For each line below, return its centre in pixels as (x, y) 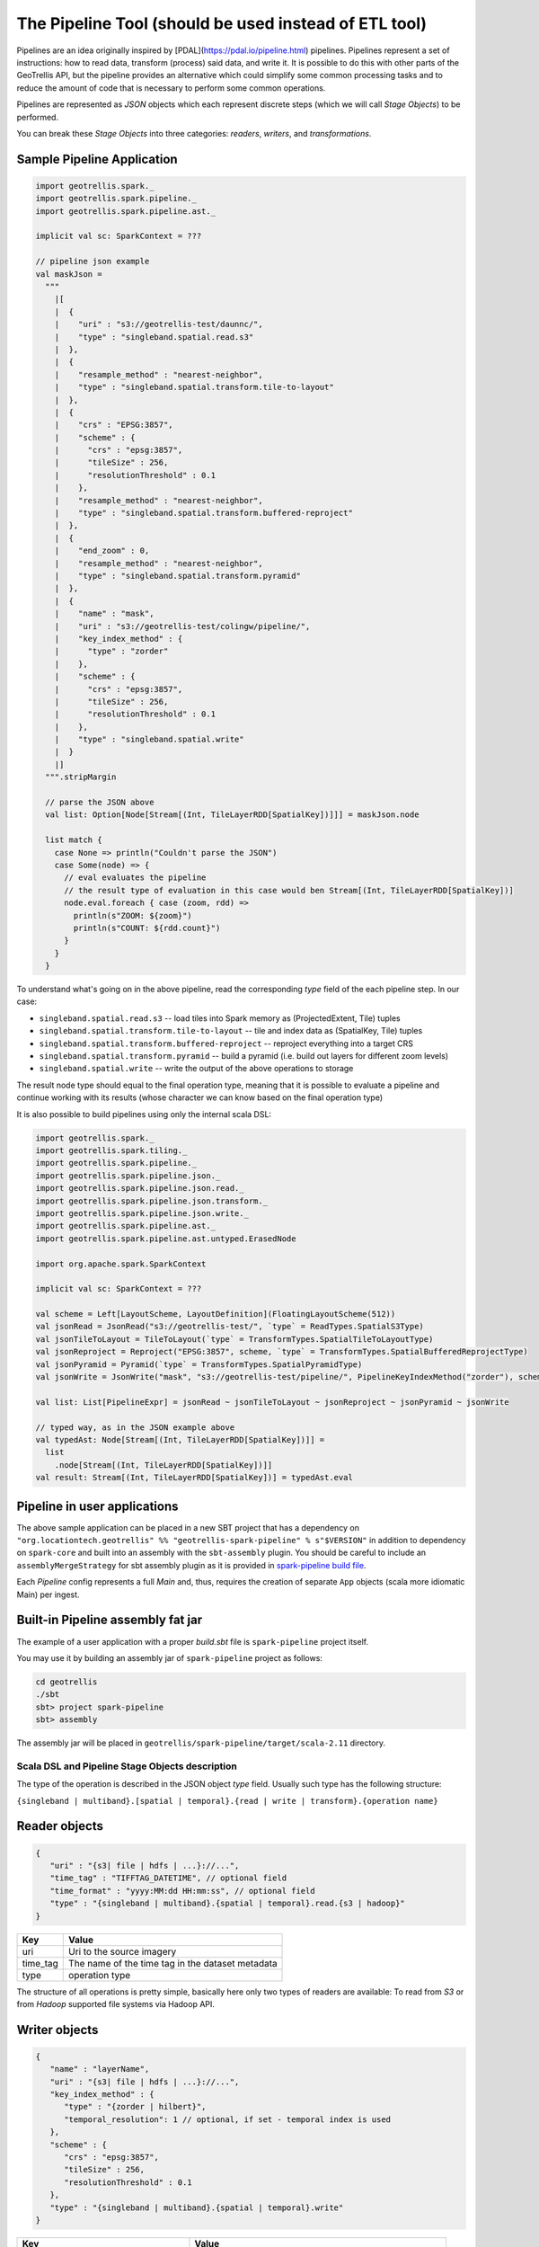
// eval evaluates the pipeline (135, 878)
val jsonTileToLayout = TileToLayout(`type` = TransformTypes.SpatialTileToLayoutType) (234, 1339)
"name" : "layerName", (100, 2069)
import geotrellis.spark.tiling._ (111, 1150)
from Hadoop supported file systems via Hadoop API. (116, 2003)
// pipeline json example (93, 262)
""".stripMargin (81, 777)
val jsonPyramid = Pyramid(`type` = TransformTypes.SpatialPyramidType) (199, 1364)
